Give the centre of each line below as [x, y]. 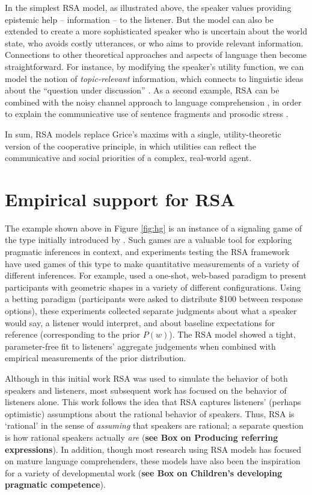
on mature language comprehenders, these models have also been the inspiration [153, 461]
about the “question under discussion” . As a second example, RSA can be [142, 90]
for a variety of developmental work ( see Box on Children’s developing [144, 472]
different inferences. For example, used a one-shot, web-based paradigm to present [156, 275]
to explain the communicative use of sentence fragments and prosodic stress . [147, 114]
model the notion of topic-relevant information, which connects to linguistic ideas [154, 78]
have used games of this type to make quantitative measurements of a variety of [152, 263]
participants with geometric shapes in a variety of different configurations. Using [153, 287]
